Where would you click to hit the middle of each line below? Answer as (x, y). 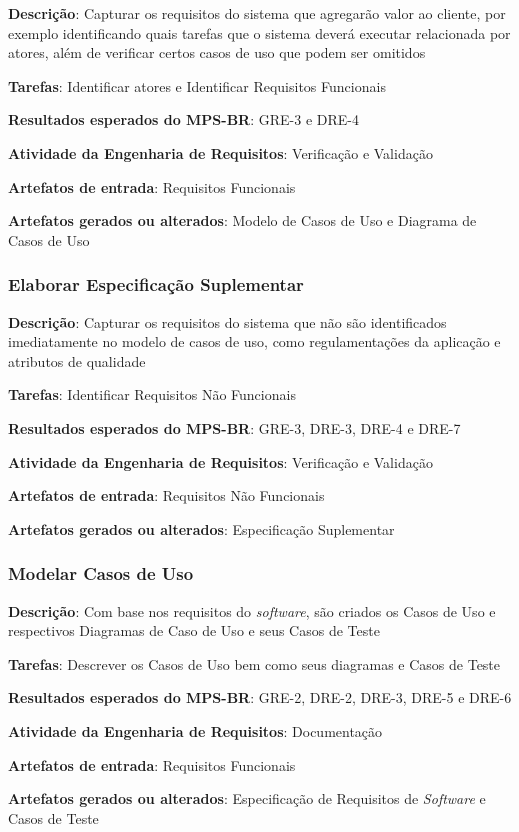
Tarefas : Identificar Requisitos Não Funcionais (152, 394)
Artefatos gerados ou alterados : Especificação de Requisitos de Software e (247, 798)
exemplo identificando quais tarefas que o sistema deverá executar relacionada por (259, 32)
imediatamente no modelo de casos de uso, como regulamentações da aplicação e (254, 341)
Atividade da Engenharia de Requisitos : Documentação (195, 730)
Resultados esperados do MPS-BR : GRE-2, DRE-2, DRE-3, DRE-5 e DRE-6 (260, 697)
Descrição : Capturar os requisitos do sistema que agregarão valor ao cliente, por (257, 13)
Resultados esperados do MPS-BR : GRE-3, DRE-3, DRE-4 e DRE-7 (234, 427)
